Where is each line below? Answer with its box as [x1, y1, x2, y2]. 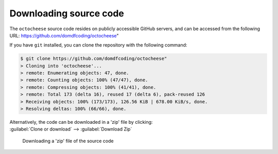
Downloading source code [9, 8, 125, 19]
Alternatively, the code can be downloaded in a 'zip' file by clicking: [9, 119, 153, 125]
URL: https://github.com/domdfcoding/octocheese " [9, 32, 119, 38]
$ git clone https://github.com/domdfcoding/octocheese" [20, 56, 167, 61]
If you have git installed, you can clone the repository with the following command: [9, 42, 187, 48]
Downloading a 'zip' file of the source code [22, 138, 114, 144]
